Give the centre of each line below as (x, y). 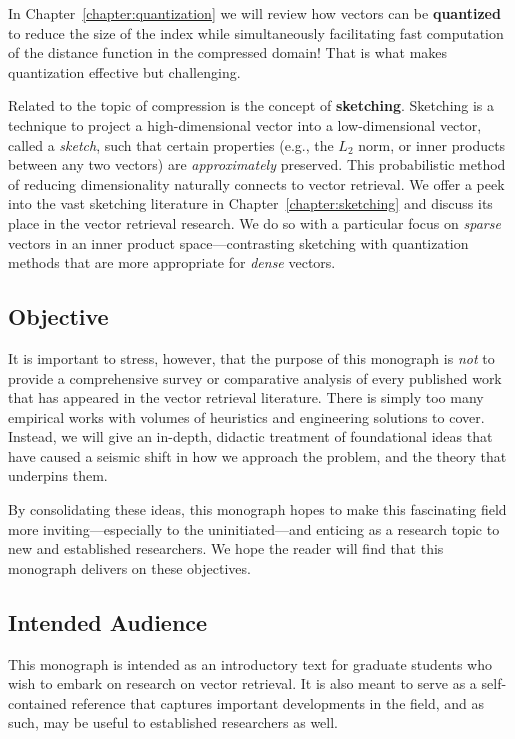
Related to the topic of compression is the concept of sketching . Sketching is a (251, 105)
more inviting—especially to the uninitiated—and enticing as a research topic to (254, 528)
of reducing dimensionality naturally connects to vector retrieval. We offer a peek (256, 183)
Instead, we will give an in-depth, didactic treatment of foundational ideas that (250, 436)
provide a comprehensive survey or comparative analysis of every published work (255, 377)
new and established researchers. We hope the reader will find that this (226, 548)
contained (37, 702)
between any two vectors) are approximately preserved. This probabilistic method (257, 164)
